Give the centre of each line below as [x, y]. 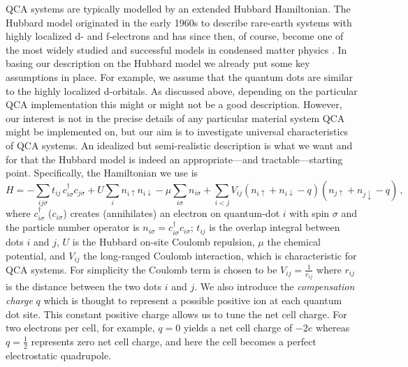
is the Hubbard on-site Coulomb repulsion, [163, 241]
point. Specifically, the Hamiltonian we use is [102, 173]
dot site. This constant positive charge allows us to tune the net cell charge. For [176, 314]
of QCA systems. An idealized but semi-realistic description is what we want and [179, 145]
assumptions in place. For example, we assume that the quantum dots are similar [180, 76]
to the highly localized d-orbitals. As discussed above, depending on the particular [182, 90]
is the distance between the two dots [84, 286]
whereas [333, 328]
